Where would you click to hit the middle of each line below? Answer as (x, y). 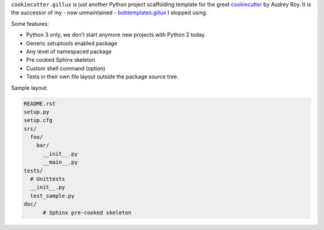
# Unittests (48, 179)
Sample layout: (29, 87)
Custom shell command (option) (66, 68)
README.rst (40, 104)
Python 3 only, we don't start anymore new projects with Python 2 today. (116, 35)
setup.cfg (38, 120)
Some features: (30, 23)
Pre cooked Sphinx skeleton (61, 60)
